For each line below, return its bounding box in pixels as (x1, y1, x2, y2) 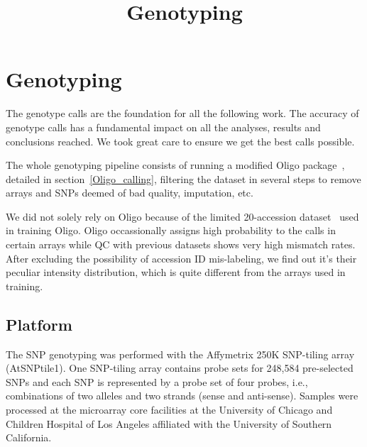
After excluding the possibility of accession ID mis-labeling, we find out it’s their (6, 250, 357, 265)
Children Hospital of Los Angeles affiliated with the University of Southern (6, 416, 332, 431)
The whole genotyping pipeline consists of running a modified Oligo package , (6, 158, 345, 172)
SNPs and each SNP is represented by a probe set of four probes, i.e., (6, 374, 308, 389)
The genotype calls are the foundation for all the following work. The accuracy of (6, 106, 359, 121)
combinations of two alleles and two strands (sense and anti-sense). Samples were (6, 388, 358, 403)
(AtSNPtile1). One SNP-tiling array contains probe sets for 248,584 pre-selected (6, 360, 354, 375)
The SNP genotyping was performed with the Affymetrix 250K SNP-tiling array (6, 346, 355, 361)
